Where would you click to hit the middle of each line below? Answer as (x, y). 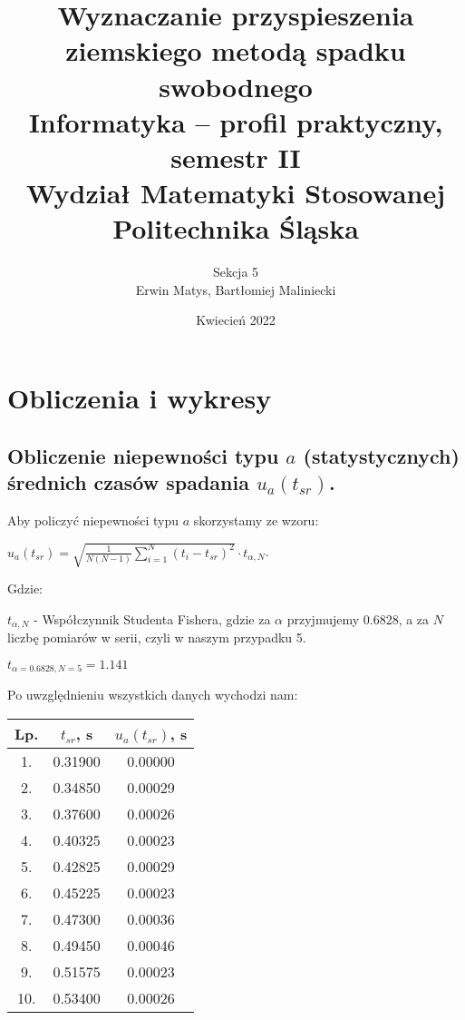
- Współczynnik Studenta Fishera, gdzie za (152, 618)
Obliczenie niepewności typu (143, 455)
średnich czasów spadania (128, 482)
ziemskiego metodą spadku (236, 50)
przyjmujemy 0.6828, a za (358, 618)
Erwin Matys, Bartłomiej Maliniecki (236, 289)
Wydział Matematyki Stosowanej (236, 193)
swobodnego (236, 86)
